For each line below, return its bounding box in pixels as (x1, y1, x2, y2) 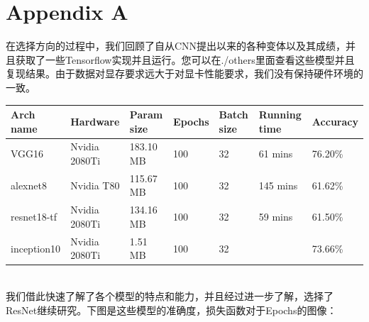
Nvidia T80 (70, 177, 120, 192)
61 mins (258, 146, 293, 161)
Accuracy (312, 113, 358, 128)
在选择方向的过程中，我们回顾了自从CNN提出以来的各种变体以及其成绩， (6, 38, 346, 53)
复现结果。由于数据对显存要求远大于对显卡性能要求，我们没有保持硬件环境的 (6, 66, 363, 81)
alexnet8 (11, 177, 47, 192)
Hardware (70, 113, 120, 128)
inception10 (11, 240, 61, 255)
